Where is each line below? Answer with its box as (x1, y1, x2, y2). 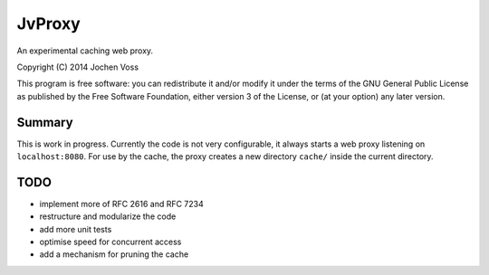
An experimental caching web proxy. (16, 45, 154, 56)
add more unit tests (39, 223, 112, 234)
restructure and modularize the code (39, 211, 177, 222)
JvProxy (16, 14, 81, 33)
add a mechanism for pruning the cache (39, 249, 189, 260)
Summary (16, 114, 73, 130)
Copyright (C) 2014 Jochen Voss (16, 62, 139, 72)
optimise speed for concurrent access (39, 236, 182, 248)
